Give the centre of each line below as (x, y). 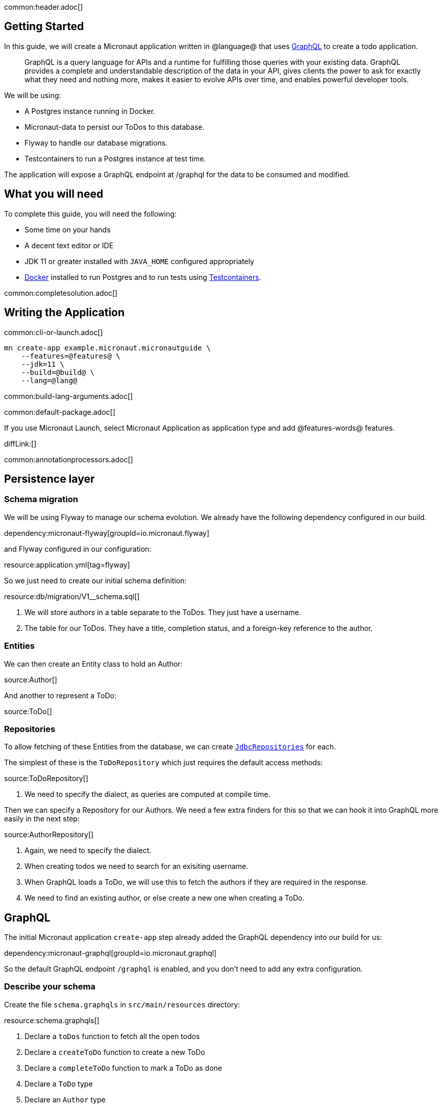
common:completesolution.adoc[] (61, 293)
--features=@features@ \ (71, 356)
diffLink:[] (20, 443)
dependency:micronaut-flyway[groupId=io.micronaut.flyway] (107, 533)
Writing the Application (65, 313)
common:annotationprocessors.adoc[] (69, 459)
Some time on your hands (68, 229)
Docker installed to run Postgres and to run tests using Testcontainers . (143, 277)
